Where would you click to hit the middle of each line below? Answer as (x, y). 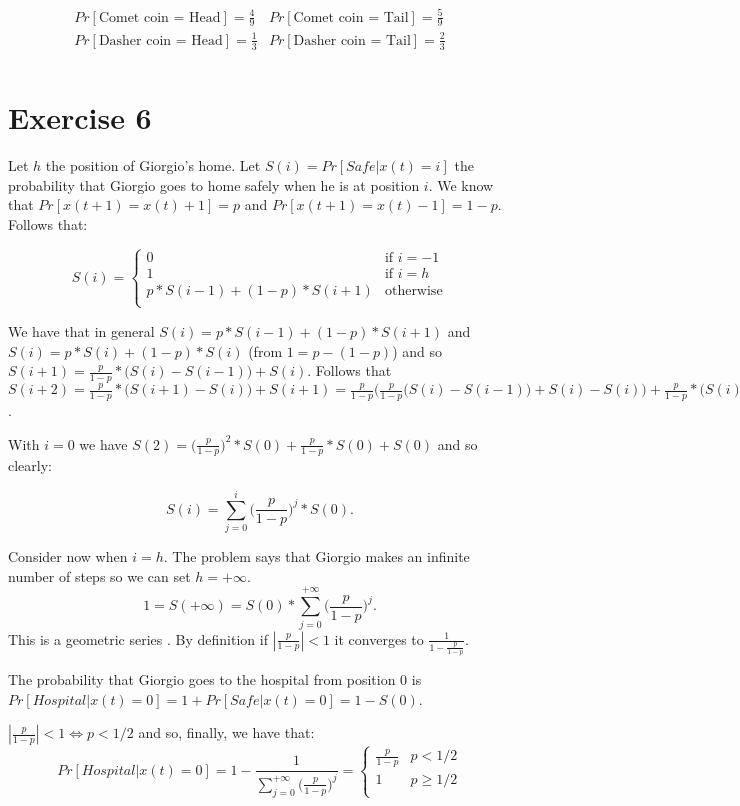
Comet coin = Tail (351, 17)
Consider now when (68, 556)
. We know (461, 184)
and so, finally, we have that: (226, 732)
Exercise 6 (80, 116)
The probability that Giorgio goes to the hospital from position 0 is (215, 679)
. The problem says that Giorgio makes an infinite (316, 556)
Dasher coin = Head (160, 40)
